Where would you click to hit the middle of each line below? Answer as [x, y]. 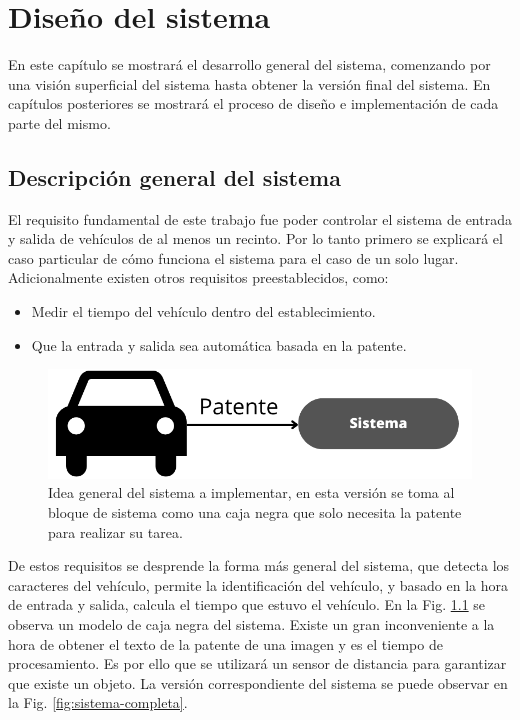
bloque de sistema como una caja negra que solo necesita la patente [255, 512]
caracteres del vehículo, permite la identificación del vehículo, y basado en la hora [258, 584]
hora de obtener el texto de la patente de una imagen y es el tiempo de [225, 643]
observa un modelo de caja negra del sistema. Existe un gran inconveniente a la [251, 624]
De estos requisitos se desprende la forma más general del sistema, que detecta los [259, 565]
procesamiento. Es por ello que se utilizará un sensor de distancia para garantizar [257, 663]
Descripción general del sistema [174, 176]
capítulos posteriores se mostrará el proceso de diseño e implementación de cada [253, 103]
